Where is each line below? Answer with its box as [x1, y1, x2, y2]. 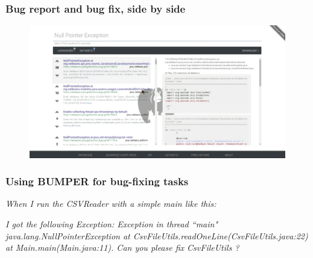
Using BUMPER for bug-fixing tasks [5, 174, 189, 189]
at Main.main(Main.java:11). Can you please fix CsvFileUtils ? [5, 241, 239, 254]
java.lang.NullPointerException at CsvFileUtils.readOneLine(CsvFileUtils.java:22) [5, 229, 308, 242]
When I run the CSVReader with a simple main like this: [5, 197, 217, 210]
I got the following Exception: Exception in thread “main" [5, 217, 218, 230]
